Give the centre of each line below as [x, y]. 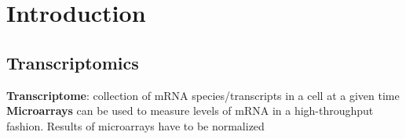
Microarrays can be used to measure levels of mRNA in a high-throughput [190, 110]
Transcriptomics [73, 62]
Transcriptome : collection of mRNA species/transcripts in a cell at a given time [203, 95]
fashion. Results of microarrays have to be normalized [135, 125]
